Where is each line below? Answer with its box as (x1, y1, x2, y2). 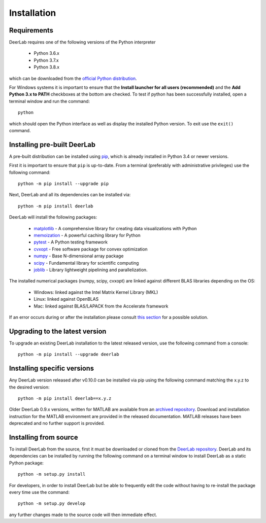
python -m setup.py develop (18, 501, 86, 506)
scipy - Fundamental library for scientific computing (33, 260, 139, 266)
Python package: (9, 460, 44, 466)
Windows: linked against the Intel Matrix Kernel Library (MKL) (33, 289, 159, 295)
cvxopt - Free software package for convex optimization (33, 246, 148, 252)
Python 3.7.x (33, 57, 59, 63)
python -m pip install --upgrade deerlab (18, 351, 119, 357)
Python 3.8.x (33, 64, 60, 70)
